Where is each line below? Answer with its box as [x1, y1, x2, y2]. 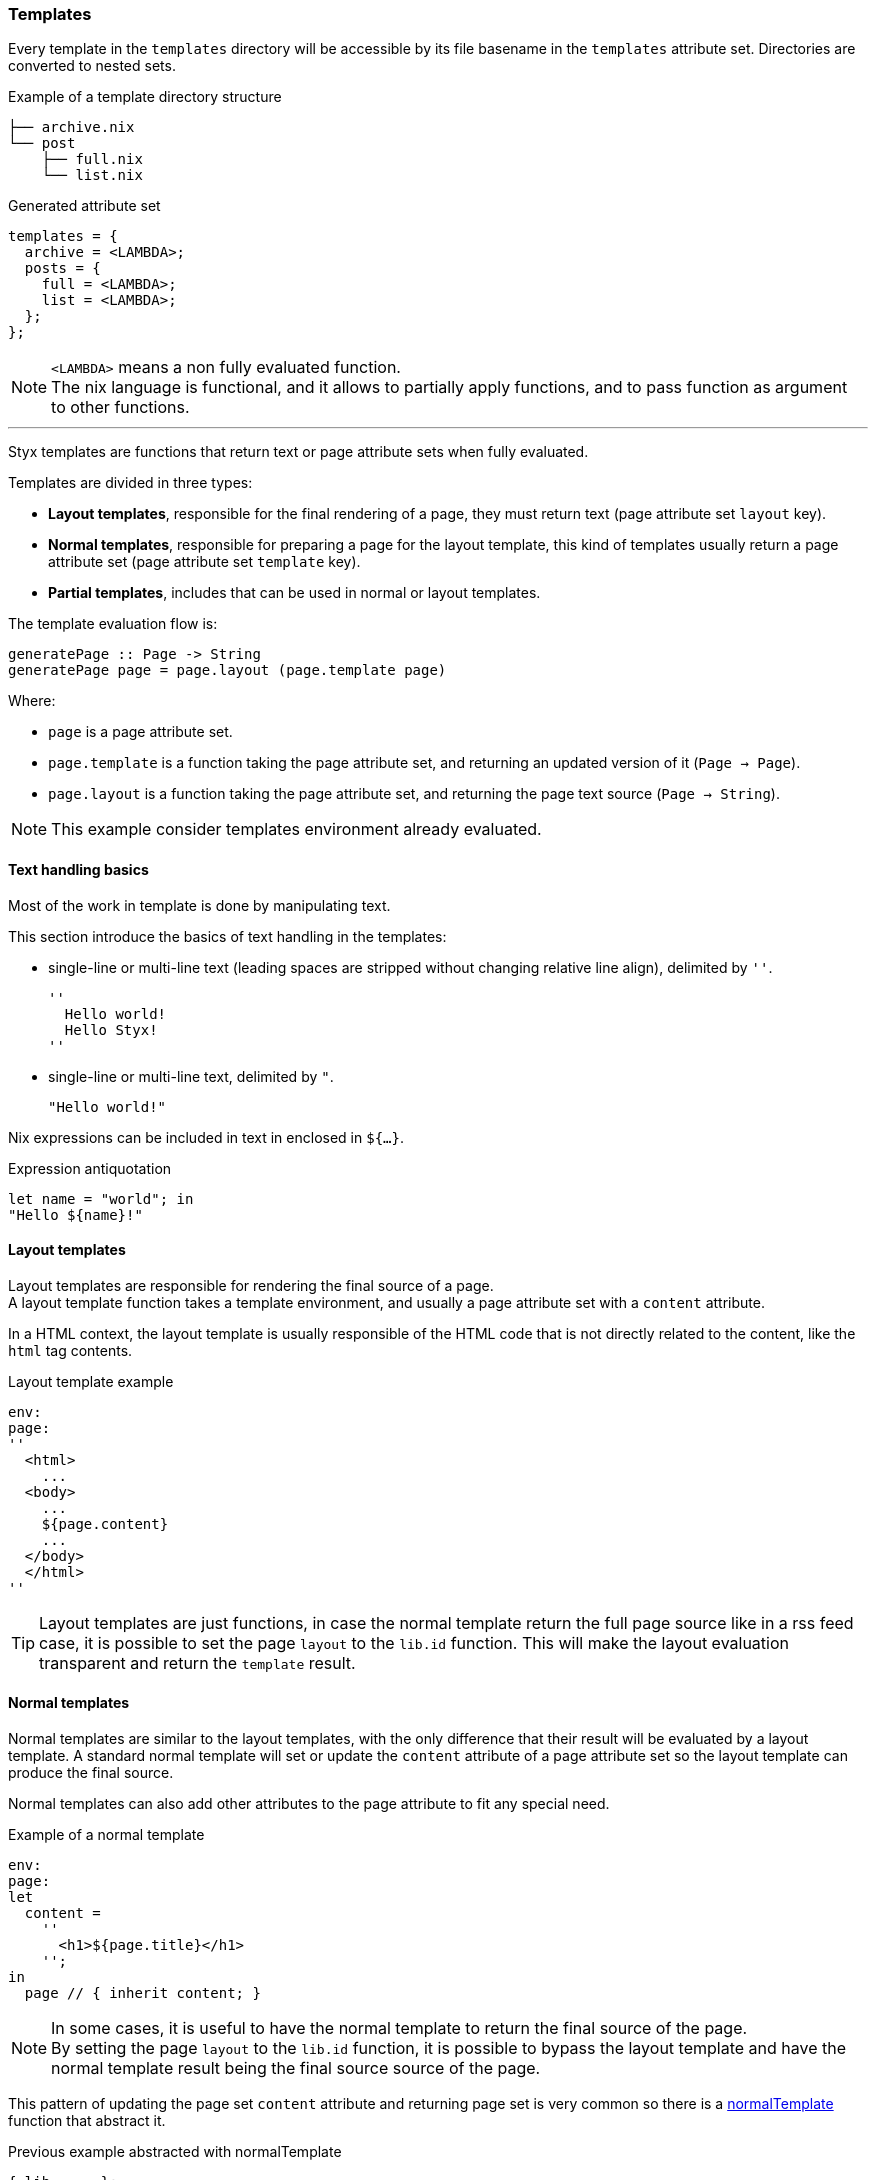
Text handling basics [8, 860, 149, 878]
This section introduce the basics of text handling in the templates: [8, 927, 447, 945]
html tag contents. [8, 1341, 133, 1359]
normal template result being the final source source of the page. [51, 2058, 541, 2079]
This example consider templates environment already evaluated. [51, 819, 542, 840]
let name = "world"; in [8, 1190, 194, 1207]
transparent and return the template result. [39, 1652, 356, 1673]
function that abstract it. [8, 2112, 166, 2130]
